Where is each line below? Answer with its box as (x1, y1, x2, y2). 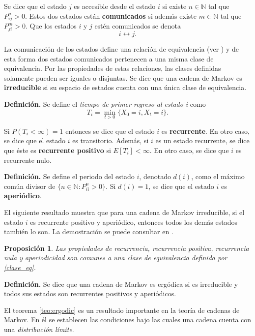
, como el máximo (191, 171, 245, 182)
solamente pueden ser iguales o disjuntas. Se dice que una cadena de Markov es (4, 72, 242, 83)
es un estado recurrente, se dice (155, 135, 250, 146)
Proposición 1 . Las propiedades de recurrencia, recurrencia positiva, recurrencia (4, 243, 249, 253)
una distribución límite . (4, 324, 74, 334)
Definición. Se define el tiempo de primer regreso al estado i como (4, 99, 206, 109)
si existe (162, 1, 187, 11)
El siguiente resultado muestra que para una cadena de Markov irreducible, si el (4, 207, 245, 217)
